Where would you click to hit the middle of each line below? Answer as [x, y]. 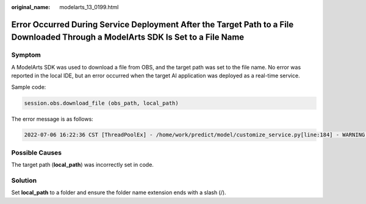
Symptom [26, 55]
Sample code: [29, 87]
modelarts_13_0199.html [89, 7]
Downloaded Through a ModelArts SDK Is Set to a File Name [128, 37]
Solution [24, 180]
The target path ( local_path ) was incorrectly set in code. [82, 165]
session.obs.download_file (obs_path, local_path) [102, 103]
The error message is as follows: [52, 119]
